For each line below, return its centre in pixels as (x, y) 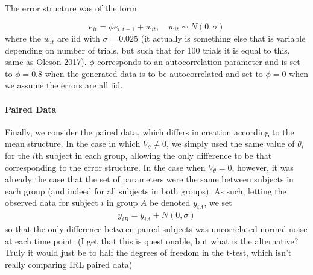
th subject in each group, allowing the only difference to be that (153, 155)
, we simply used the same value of (231, 144)
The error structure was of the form (71, 8)
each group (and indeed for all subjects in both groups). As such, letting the (146, 190)
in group (122, 202)
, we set (218, 202)
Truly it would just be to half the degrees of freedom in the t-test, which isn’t (148, 252)
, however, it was (263, 167)
